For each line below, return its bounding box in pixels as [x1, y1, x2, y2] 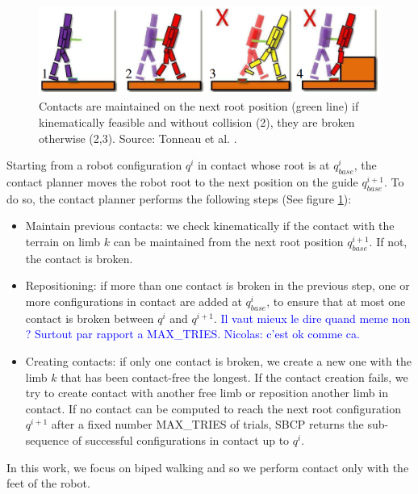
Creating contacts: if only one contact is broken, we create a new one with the [25, 352, 412, 369]
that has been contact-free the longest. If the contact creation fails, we [61, 368, 408, 385]
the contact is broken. [25, 249, 133, 266]
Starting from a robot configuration [6, 157, 182, 174]
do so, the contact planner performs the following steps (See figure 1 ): [6, 190, 352, 207]
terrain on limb [25, 233, 101, 249]
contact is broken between [25, 309, 154, 326]
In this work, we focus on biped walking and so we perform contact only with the [6, 458, 409, 475]
